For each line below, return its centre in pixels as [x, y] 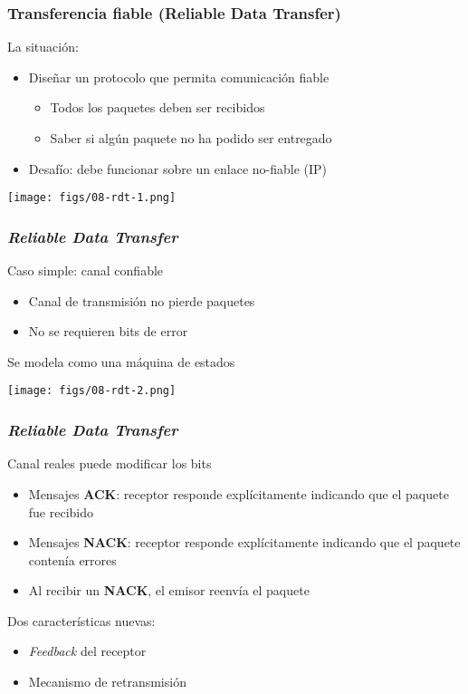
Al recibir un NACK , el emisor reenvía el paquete [169, 590]
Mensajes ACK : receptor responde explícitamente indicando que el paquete [239, 493]
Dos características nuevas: [81, 620]
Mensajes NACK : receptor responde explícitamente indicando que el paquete [244, 542]
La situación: [43, 47]
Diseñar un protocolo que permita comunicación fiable [179, 77]
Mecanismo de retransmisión [107, 682]
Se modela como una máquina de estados [121, 361]
